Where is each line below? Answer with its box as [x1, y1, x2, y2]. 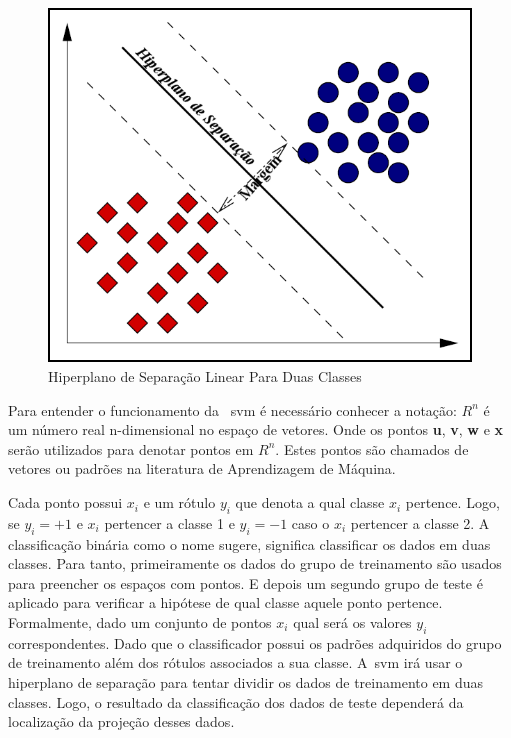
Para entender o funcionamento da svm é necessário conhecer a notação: [8, 399, 457, 420]
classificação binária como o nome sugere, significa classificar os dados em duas [8, 533, 491, 554]
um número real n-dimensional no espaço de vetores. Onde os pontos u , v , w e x [8, 419, 504, 440]
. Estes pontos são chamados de [275, 438, 469, 459]
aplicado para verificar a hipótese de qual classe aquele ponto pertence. [8, 592, 443, 613]
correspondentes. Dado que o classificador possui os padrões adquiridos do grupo [8, 632, 502, 653]
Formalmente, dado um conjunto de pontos [8, 612, 272, 633]
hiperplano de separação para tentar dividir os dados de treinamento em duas [8, 672, 484, 692]
